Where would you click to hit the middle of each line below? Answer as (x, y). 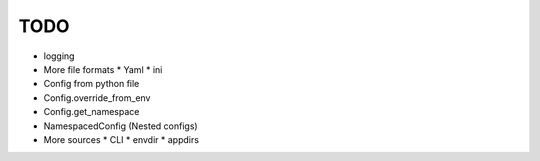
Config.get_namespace (91, 112)
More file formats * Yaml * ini (103, 69)
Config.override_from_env (97, 97)
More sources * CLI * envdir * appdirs (121, 139)
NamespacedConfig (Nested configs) (121, 126)
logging (59, 56)
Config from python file (91, 84)
